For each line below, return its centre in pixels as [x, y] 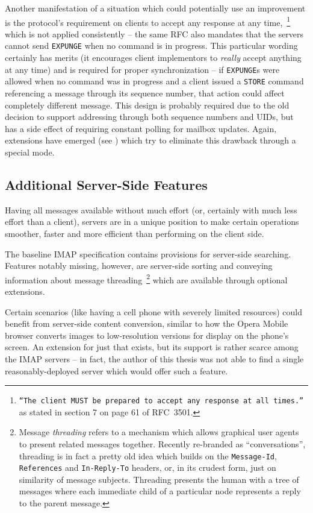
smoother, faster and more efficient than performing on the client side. [135, 233]
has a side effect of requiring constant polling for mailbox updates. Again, [141, 128]
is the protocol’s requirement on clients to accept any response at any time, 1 [148, 21]
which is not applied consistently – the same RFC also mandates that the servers [154, 33]
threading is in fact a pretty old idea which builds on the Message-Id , [148, 455]
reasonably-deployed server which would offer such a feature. [116, 370]
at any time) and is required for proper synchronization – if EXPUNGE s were [142, 69]
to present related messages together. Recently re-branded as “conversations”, [162, 443]
